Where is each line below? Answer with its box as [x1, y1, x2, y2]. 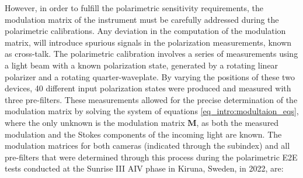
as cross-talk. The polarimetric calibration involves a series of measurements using [5, 47, 298, 60]
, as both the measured [196, 116, 279, 128]
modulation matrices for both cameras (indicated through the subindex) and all [5, 139, 290, 152]
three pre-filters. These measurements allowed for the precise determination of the [5, 93, 298, 105]
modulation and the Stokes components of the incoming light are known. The [5, 128, 282, 140]
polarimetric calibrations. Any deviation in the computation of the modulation [5, 25, 286, 37]
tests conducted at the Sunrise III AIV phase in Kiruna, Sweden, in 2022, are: [5, 162, 284, 174]
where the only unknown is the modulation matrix [5, 116, 185, 128]
